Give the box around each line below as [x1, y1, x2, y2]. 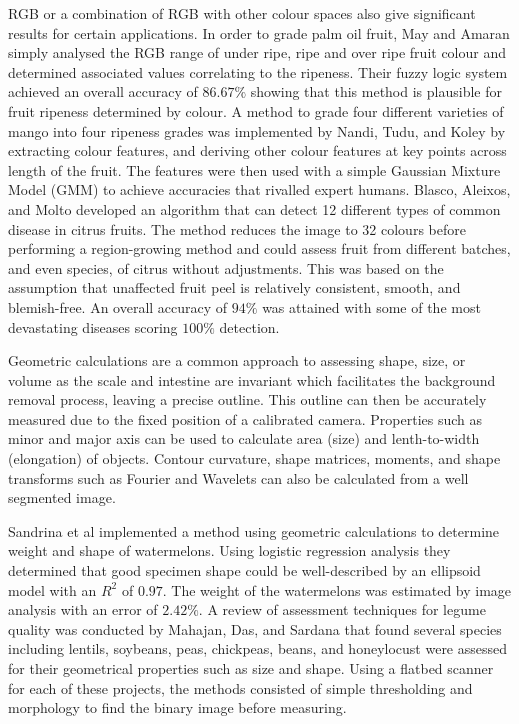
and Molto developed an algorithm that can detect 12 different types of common [8, 198, 501, 219]
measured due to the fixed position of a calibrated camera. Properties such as [8, 408, 483, 429]
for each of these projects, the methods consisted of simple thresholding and [8, 677, 473, 698]
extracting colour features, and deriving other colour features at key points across [8, 140, 507, 161]
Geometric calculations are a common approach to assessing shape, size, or [8, 350, 466, 371]
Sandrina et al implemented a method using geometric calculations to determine [8, 520, 500, 541]
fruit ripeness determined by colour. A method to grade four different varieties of [8, 100, 504, 121]
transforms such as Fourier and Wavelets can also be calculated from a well [8, 467, 469, 488]
